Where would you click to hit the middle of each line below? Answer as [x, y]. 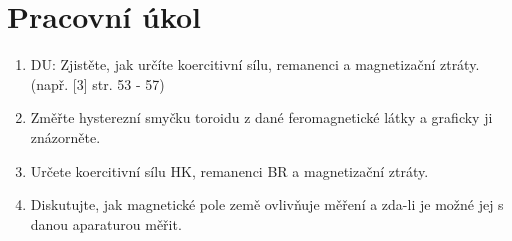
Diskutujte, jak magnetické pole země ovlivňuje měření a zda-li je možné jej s [267, 204]
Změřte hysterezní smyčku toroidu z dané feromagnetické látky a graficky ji [261, 117]
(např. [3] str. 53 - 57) [97, 83]
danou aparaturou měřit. [106, 223]
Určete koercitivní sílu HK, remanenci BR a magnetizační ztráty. [229, 170]
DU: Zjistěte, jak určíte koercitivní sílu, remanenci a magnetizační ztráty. [255, 64]
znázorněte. [65, 136]
